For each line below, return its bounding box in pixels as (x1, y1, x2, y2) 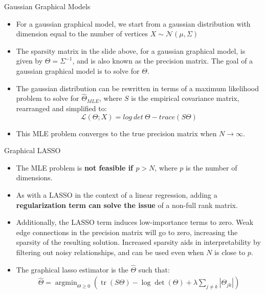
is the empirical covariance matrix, (131, 93, 239, 103)
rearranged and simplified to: (16, 102, 107, 113)
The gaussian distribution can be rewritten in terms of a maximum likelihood (16, 82, 259, 93)
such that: (138, 264, 170, 275)
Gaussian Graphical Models (4, 1, 91, 11)
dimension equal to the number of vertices (16, 28, 148, 39)
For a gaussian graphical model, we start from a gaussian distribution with (16, 18, 251, 29)
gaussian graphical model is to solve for (16, 65, 140, 76)
